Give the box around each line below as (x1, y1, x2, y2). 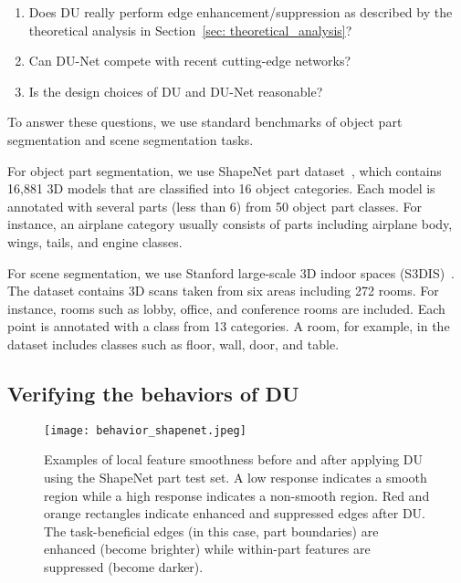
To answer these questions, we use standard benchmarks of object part (7, 112, 403, 131)
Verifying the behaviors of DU (7, 379, 299, 407)
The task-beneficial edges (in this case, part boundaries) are (44, 521, 379, 540)
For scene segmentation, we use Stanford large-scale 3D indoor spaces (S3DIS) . (7, 263, 456, 282)
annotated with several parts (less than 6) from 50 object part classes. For (7, 196, 422, 215)
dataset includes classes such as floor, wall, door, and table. (7, 334, 340, 353)
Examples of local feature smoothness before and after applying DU (44, 450, 424, 469)
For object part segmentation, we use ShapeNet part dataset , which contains (7, 161, 442, 180)
